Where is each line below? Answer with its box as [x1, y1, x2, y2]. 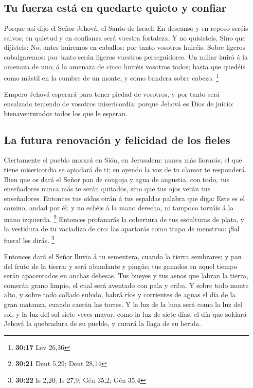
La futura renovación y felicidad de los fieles [4, 132, 230, 147]
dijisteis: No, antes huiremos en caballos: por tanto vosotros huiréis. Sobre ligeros [4, 42, 245, 52]
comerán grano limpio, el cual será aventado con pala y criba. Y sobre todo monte [4, 280, 249, 290]
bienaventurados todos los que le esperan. [4, 108, 127, 118]
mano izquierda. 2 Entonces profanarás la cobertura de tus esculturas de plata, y [4, 212, 244, 224]
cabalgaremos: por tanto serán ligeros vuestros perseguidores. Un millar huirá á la [4, 51, 248, 61]
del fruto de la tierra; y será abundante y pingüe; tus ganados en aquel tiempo [4, 261, 237, 271]
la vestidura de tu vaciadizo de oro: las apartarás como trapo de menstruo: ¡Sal [4, 224, 240, 234]
